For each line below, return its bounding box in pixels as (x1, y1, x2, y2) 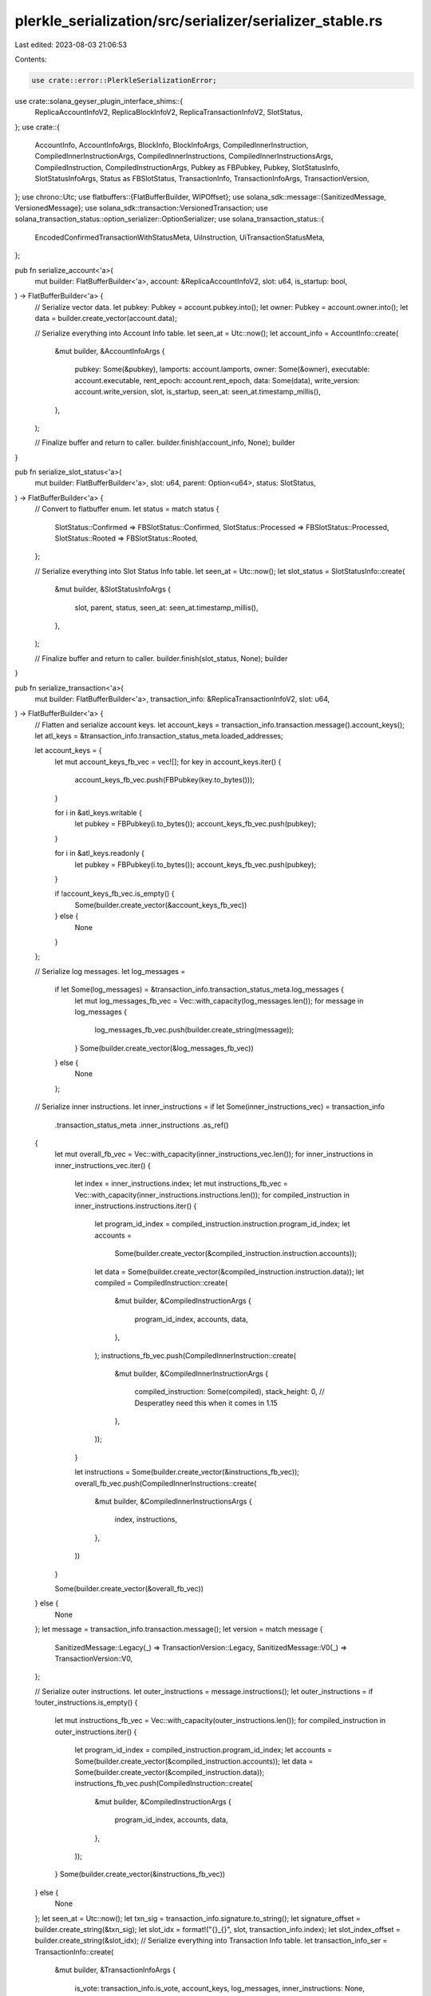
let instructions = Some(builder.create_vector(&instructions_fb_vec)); (74, 1467, 299, 1477)
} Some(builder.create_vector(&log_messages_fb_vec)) (74, 1043, 255, 1053)
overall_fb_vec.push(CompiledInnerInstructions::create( (74, 1478, 257, 1488)
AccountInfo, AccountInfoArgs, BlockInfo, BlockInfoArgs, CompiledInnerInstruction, (34, 141, 309, 150)
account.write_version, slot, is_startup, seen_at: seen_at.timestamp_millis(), (74, 387, 321, 397)
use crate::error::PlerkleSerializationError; (31, 76, 217, 85)
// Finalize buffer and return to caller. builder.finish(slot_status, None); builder (34, 653, 288, 663)
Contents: (14, 54, 47, 64)
